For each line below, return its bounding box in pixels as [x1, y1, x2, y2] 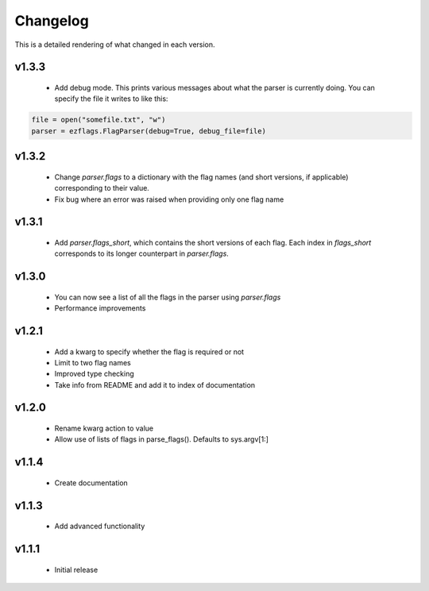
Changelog [14, 12, 89, 29]
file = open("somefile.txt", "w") [31, 115, 166, 125]
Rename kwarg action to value [54, 423, 154, 433]
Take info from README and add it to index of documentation [54, 380, 256, 389]
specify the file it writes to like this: [54, 94, 168, 103]
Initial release [54, 565, 99, 574]
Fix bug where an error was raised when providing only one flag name [54, 195, 284, 204]
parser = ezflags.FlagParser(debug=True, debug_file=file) [31, 126, 266, 135]
